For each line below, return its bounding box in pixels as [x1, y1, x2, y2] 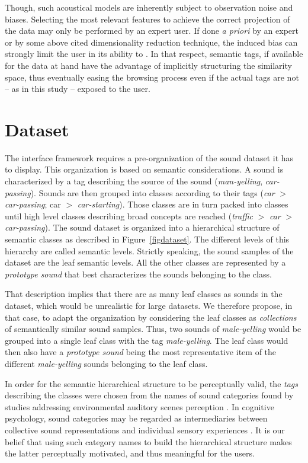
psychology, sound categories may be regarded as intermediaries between [5, 412, 268, 424]
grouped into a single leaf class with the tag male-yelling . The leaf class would [5, 334, 288, 346]
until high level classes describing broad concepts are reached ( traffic [5, 209, 253, 222]
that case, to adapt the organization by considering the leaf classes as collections [5, 311, 297, 323]
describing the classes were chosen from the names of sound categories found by [5, 389, 294, 401]
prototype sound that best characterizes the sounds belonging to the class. [5, 267, 272, 280]
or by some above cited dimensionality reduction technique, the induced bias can [5, 36, 298, 48]
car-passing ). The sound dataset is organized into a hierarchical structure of [5, 221, 280, 234]
